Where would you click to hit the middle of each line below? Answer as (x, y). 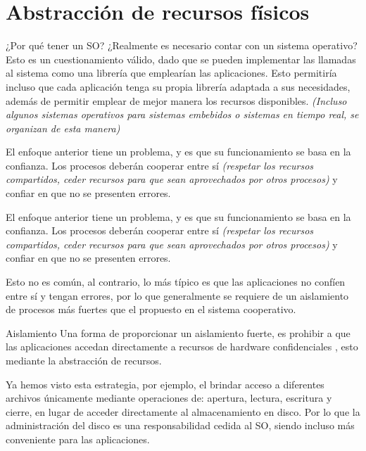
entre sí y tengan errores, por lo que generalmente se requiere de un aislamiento (177, 295)
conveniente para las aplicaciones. (78, 439)
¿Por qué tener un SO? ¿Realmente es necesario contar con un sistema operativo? (182, 45)
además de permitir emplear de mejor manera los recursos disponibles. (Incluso (176, 100)
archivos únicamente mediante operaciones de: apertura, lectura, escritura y (169, 398)
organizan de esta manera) (63, 128)
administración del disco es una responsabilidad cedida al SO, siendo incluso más (180, 425)
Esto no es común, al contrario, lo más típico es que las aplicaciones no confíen (176, 282)
